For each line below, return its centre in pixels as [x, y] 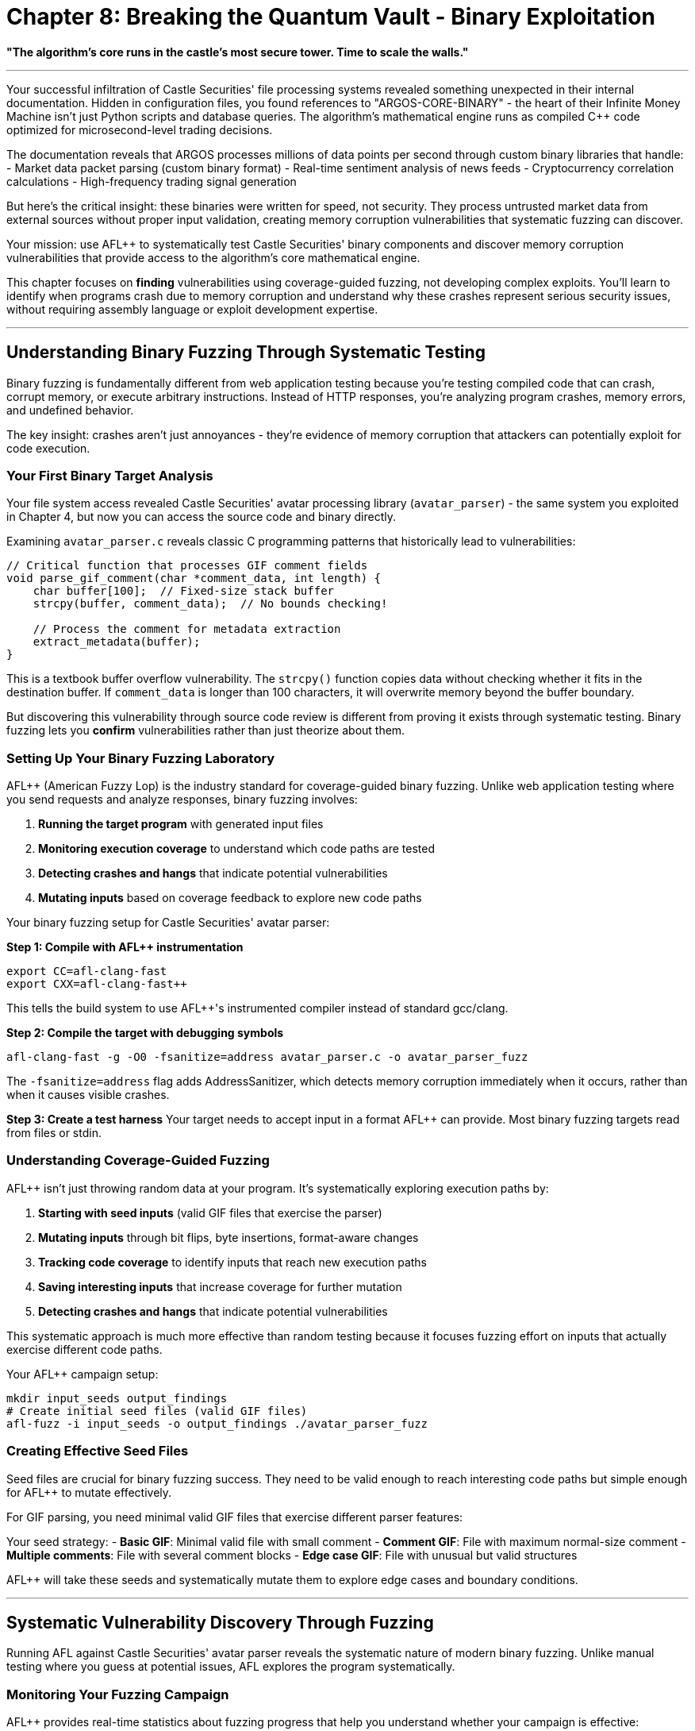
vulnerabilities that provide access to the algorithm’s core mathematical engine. [213, 257]
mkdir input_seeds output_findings [117, 1398]
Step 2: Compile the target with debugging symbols [145, 1033]
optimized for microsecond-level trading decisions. [140, 129]
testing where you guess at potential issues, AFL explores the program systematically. [231, 1667]
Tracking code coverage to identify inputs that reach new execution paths [232, 1262]
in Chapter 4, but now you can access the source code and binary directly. [201, 517]
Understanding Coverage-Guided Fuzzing [138, 1160]
